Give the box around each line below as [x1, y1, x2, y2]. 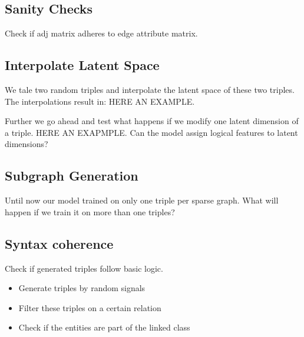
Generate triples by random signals [18, 282, 146, 294]
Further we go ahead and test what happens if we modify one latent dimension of [5, 115, 299, 127]
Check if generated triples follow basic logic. [5, 262, 163, 274]
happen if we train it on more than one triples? [5, 205, 175, 218]
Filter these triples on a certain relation [18, 301, 161, 313]
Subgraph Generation [5, 166, 138, 185]
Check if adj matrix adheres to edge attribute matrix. [5, 27, 198, 39]
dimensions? [5, 138, 48, 150]
